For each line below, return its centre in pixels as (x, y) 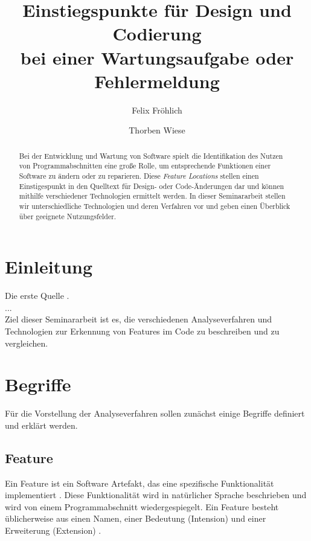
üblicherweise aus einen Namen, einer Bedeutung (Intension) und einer (136, 518)
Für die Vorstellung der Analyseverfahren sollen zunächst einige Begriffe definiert (155, 413)
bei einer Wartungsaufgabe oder (157, 57)
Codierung (157, 34)
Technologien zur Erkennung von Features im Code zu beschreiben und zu (142, 331)
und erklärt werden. (41, 425)
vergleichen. (27, 343)
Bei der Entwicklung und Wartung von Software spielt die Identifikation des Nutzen (151, 155)
